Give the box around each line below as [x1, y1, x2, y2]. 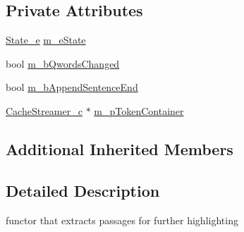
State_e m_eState [6, 32, 86, 47]
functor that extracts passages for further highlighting [6, 212, 238, 227]
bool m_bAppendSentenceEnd [6, 80, 138, 94]
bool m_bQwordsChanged [6, 56, 120, 71]
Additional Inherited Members [6, 138, 233, 159]
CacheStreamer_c [6, 103, 83, 118]
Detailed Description [6, 179, 160, 201]
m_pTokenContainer [94, 103, 184, 118]
